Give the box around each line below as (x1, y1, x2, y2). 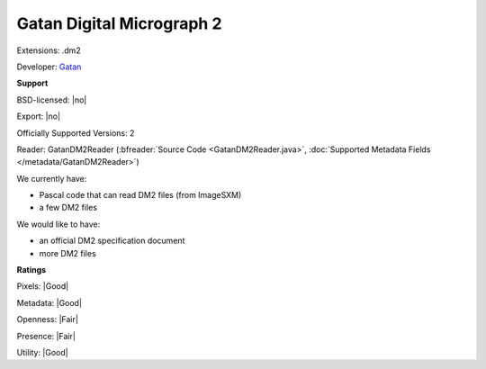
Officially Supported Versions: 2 (16, 127, 135, 139)
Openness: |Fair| (16, 314, 78, 325)
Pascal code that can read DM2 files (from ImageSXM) (39, 190, 242, 201)
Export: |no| (16, 111, 61, 121)
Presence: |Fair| (16, 330, 76, 341)
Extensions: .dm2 (16, 45, 81, 56)
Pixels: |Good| (16, 281, 69, 292)
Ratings (16, 265, 47, 275)
